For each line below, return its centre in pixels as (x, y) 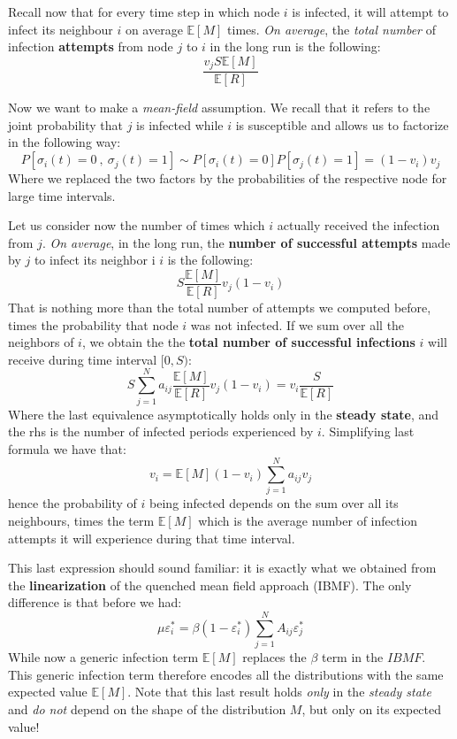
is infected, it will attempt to (370, 12)
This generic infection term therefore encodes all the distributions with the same (226, 674)
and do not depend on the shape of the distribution (147, 708)
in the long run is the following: (295, 46)
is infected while (180, 124)
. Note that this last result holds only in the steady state (279, 692)
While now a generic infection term (103, 657)
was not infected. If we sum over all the (297, 324)
